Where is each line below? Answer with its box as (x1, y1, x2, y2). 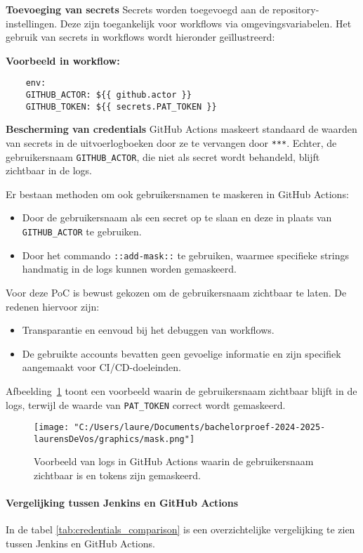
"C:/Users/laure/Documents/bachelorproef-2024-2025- (74, 422, 326, 433)
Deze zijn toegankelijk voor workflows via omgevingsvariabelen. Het (60, 15, 352, 30)
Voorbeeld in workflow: (6, 53, 120, 67)
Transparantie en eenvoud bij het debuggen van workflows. (22, 323, 275, 337)
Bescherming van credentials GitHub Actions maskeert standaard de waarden (6, 122, 357, 136)
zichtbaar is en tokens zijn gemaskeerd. (34, 468, 201, 483)
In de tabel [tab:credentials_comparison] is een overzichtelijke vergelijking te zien (6, 522, 355, 537)
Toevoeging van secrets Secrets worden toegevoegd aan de (6, 2, 270, 16)
